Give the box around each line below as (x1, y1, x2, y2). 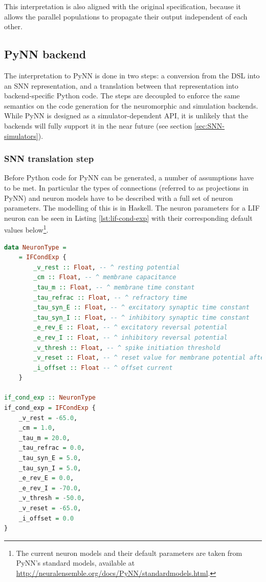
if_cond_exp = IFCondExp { (4, 404, 96, 412)
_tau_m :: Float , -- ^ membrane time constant (33, 283, 195, 291)
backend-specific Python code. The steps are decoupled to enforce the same (4, 90, 240, 101)
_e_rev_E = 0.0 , (18, 474, 74, 482)
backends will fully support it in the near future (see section (4, 120, 192, 131)
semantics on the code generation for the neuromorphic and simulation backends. (4, 100, 258, 111)
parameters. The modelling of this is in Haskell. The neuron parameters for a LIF (4, 202, 260, 213)
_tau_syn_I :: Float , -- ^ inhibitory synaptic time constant (33, 314, 250, 321)
